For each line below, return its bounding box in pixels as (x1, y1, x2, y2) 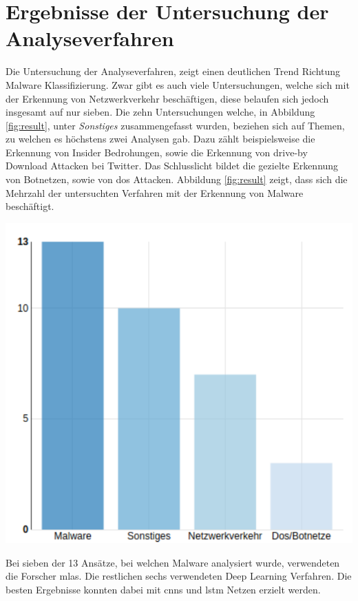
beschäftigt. (6, 199, 54, 213)
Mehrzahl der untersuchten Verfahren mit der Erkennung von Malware (6, 185, 304, 200)
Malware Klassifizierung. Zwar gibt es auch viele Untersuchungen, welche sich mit (6, 77, 350, 92)
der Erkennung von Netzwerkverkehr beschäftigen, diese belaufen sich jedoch (6, 91, 329, 105)
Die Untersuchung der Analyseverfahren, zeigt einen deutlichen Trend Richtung (6, 64, 341, 78)
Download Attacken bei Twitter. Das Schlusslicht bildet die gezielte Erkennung (6, 158, 339, 173)
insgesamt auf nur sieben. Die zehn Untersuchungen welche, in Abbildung (6, 105, 315, 119)
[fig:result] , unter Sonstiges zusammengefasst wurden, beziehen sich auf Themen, (6, 118, 345, 132)
